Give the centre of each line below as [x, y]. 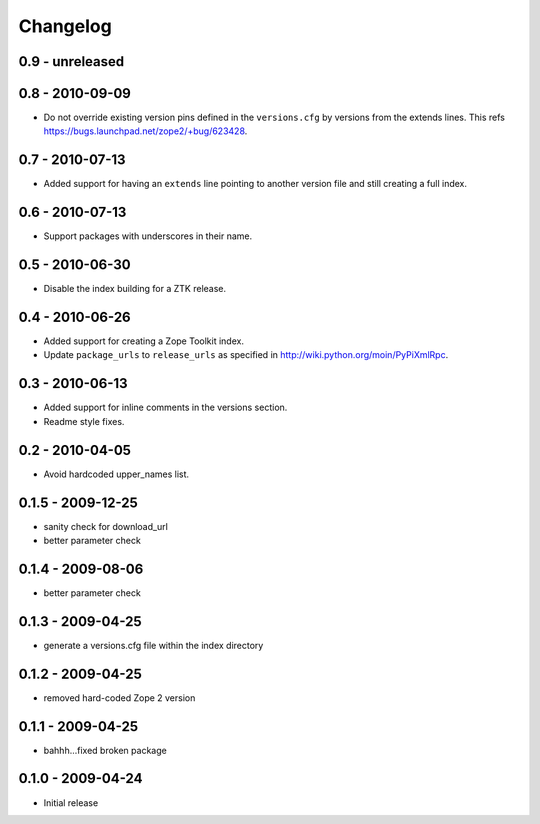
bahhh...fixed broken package [105, 750]
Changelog [65, 26]
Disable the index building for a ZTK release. [135, 289]
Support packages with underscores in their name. [148, 236]
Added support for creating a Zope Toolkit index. [144, 341]
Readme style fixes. [84, 421]
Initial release [71, 802]
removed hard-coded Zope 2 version [119, 697]
